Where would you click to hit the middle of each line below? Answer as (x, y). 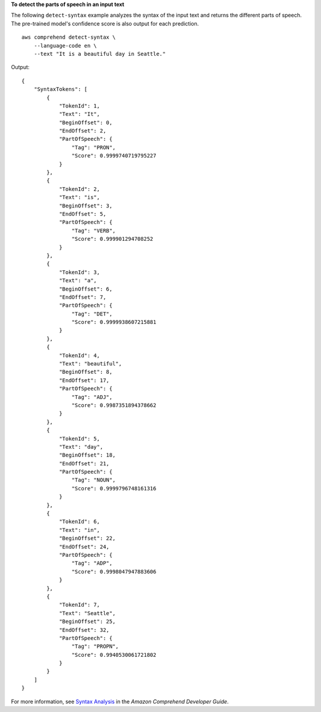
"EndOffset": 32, (84, 630)
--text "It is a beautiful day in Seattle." (100, 54)
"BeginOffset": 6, (86, 289)
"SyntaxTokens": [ (61, 89)
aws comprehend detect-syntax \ (69, 37)
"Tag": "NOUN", (94, 480)
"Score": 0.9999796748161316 (114, 488)
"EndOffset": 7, (83, 297)
